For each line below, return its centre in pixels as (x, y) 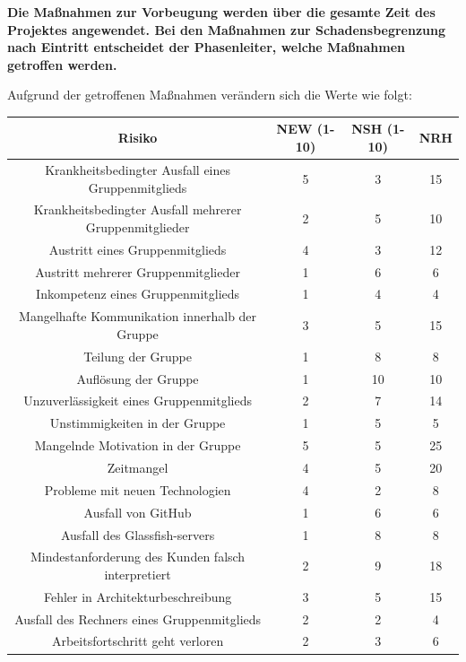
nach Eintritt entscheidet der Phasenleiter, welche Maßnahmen (207, 47)
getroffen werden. (62, 64)
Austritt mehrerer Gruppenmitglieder (138, 271)
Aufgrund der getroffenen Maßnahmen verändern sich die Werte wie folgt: (210, 95)
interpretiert (138, 574)
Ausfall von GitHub (138, 512)
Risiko (138, 138)
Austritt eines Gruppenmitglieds (138, 249)
